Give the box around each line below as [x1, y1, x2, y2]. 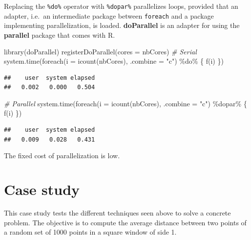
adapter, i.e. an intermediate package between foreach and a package [4, 10, 214, 21]
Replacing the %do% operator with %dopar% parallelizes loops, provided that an [4, 1, 238, 11]
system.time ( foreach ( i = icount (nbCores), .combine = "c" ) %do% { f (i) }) [4, 56, 224, 66]
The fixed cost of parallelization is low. [4, 150, 120, 161]
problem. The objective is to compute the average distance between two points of [4, 217, 247, 227]
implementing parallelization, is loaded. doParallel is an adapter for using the [4, 20, 240, 30]
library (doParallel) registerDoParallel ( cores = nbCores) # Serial [4, 46, 197, 56]
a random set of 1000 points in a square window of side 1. [4, 227, 177, 237]
